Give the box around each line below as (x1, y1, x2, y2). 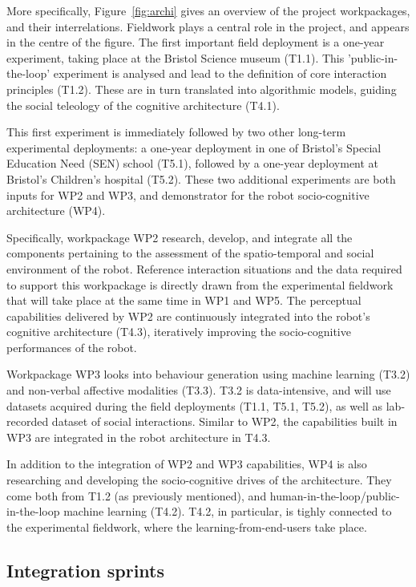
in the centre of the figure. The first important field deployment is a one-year (6, 34, 385, 51)
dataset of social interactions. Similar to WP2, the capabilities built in (51, 413, 398, 430)
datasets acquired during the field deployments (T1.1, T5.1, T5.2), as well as (6, 397, 383, 414)
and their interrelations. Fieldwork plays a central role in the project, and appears (6, 18, 410, 34)
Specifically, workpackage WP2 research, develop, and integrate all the (6, 229, 353, 245)
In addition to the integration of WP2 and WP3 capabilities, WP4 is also (6, 455, 367, 472)
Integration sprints (6, 557, 165, 582)
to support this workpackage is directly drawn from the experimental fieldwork (6, 276, 394, 293)
